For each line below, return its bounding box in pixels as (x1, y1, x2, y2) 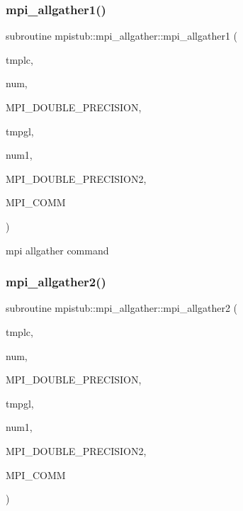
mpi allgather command (6, 242, 109, 257)
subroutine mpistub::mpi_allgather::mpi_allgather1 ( (6, 28, 238, 43)
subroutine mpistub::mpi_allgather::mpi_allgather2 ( (6, 301, 238, 315)
